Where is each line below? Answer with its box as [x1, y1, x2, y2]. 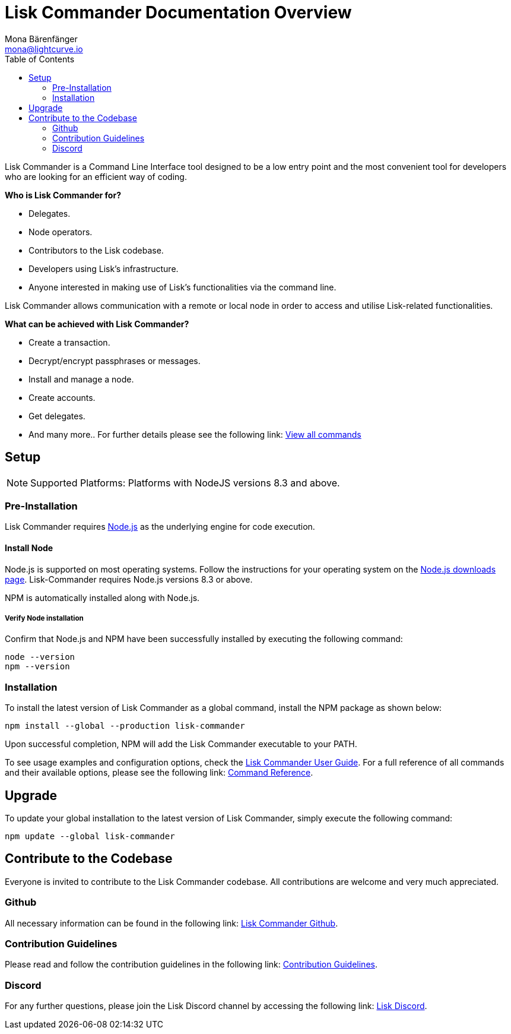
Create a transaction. [28, 337, 110, 347]
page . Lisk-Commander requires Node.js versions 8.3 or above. [5, 574, 253, 584]
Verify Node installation [5, 614, 84, 622]
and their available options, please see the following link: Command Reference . [5, 767, 313, 778]
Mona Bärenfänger [5, 33, 78, 44]
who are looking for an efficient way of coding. [5, 171, 187, 182]
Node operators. [28, 226, 93, 237]
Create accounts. [28, 392, 96, 403]
